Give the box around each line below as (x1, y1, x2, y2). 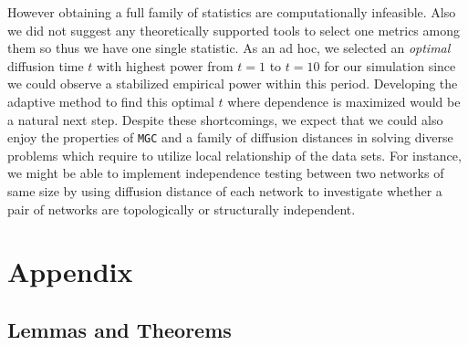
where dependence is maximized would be (227, 91, 461, 110)
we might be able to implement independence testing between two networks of (7, 163, 444, 183)
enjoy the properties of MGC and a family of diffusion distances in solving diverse (7, 128, 453, 147)
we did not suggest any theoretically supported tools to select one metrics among (7, 20, 460, 39)
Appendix (7, 253, 133, 290)
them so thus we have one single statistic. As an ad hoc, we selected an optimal (7, 38, 451, 57)
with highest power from (97, 56, 234, 75)
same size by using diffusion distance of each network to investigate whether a (7, 182, 442, 200)
